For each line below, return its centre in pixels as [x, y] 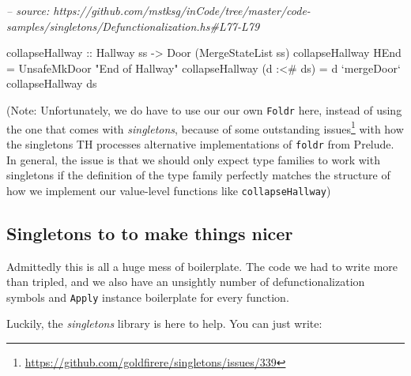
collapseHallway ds [52, 83]
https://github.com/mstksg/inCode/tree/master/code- [182, 10]
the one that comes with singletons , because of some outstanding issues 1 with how [205, 127]
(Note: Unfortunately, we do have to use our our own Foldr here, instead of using [204, 109]
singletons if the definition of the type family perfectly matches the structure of [198, 175]
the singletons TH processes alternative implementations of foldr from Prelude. [200, 143]
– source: [28, 10]
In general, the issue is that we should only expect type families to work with [193, 159]
